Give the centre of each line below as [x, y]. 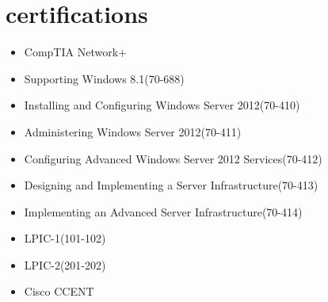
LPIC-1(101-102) [65, 238]
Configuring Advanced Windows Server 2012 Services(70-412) [173, 158]
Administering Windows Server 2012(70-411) [133, 131]
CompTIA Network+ [75, 52]
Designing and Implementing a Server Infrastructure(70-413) [171, 185]
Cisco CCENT [59, 291]
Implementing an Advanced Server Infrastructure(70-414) [163, 211]
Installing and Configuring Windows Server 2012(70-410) [162, 105]
